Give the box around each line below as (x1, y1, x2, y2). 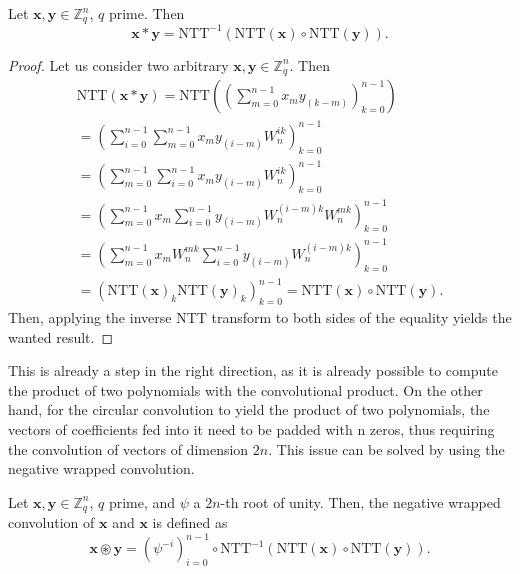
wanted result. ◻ (8, 326, 114, 347)
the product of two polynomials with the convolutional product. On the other (8, 379, 483, 400)
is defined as (152, 512, 228, 533)
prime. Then (108, 3, 185, 23)
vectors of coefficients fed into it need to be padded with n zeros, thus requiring (8, 419, 495, 440)
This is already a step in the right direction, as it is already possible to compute (8, 360, 498, 381)
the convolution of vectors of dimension (8, 438, 249, 459)
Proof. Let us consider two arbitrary (8, 54, 229, 75)
